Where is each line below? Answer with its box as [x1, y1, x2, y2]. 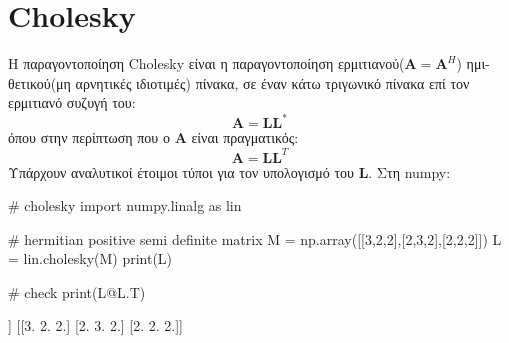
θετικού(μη [8, 72, 71, 93]
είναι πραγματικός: [191, 127, 299, 148]
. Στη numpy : [368, 161, 451, 182]
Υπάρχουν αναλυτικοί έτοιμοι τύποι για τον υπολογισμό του [8, 161, 354, 182]
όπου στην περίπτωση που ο [8, 127, 170, 148]
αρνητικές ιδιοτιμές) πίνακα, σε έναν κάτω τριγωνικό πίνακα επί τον [75, 72, 470, 93]
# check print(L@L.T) [8, 281, 146, 302]
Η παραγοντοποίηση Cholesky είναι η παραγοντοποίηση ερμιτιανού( [8, 53, 405, 74]
